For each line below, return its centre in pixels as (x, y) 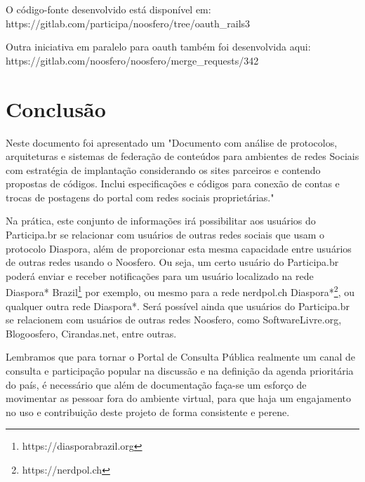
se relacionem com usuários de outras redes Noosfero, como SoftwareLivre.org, (174, 320)
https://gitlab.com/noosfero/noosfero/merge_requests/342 (132, 60)
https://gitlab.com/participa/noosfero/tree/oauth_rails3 (128, 23)
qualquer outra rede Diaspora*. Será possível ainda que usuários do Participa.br (178, 306)
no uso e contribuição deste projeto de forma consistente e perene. (148, 411)
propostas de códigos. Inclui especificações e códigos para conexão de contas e (173, 183)
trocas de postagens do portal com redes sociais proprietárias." (140, 197)
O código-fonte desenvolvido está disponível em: (108, 9)
